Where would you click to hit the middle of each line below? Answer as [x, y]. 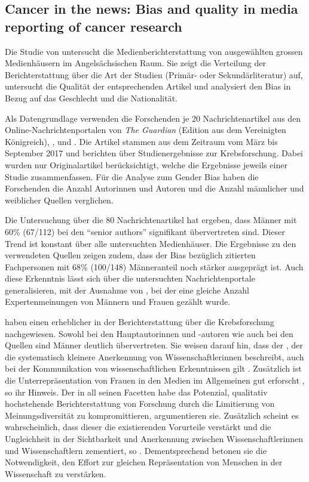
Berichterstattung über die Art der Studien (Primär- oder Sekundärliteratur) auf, [154, 74]
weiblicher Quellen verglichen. [59, 200]
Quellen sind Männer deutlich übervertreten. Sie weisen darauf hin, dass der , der [154, 345]
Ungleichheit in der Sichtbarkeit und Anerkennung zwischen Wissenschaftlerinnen [154, 438]
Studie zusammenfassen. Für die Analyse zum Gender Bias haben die [132, 176]
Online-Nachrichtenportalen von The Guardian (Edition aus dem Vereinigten [146, 130]
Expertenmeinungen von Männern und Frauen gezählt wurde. [118, 302]
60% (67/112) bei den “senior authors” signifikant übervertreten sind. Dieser [145, 231]
